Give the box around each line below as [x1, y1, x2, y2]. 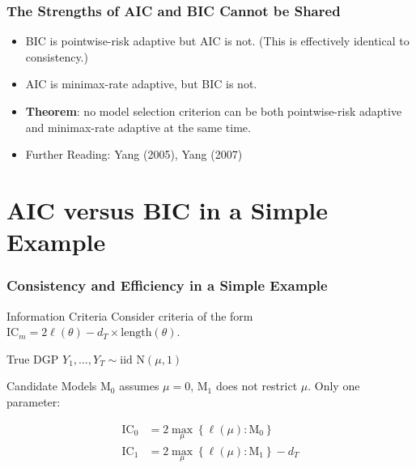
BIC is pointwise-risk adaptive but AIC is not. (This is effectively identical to [25, 32, 410, 49]
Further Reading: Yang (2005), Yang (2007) [25, 146, 243, 163]
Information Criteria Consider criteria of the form [6, 307, 253, 324]
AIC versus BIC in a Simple [6, 193, 328, 226]
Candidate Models [6, 377, 97, 394]
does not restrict [215, 377, 298, 394]
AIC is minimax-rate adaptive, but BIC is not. [25, 75, 257, 92]
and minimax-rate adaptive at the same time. [25, 118, 251, 135]
